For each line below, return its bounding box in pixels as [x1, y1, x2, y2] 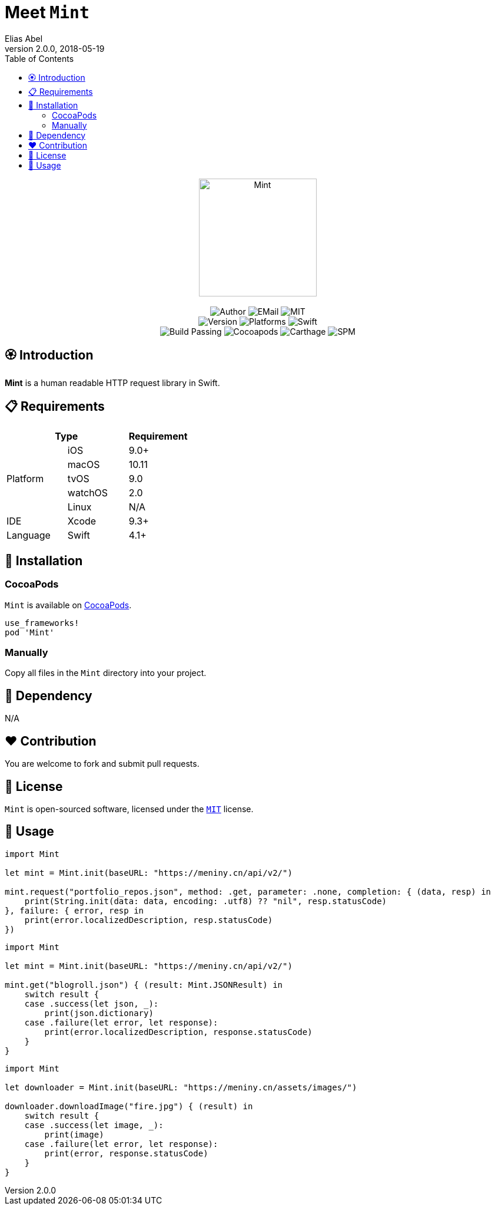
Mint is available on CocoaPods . [5, 599, 132, 610]
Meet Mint [5, 2, 89, 22]
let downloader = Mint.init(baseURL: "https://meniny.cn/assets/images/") [5, 1082, 357, 1092]
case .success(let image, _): [24, 1120, 164, 1130]
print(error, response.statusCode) [44, 1148, 208, 1158]
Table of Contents [5, 53, 74, 64]
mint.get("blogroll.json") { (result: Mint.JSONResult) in [5, 980, 283, 990]
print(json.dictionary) [44, 1008, 154, 1018]
